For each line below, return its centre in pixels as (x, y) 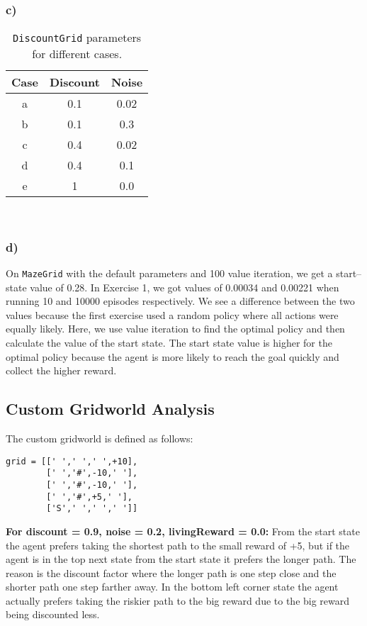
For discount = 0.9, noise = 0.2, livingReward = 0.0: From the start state (183, 531)
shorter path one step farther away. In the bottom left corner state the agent (172, 587)
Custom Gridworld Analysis (110, 409)
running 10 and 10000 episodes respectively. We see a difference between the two (180, 301)
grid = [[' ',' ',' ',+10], (72, 461)
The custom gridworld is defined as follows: (100, 438)
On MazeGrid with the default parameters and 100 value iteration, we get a (169, 273)
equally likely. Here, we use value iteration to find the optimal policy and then (175, 329)
